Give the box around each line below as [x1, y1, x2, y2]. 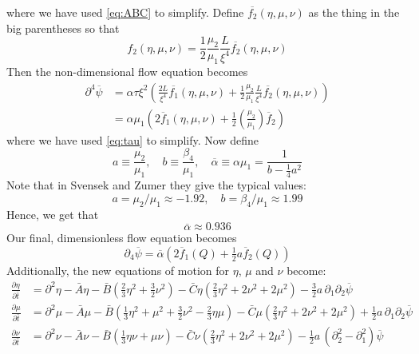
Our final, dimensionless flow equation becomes [6, 229, 237, 246]
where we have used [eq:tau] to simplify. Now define [6, 131, 259, 148]
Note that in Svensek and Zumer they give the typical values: [6, 177, 306, 193]
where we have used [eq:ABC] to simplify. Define [6, 4, 244, 20]
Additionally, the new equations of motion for [6, 261, 229, 278]
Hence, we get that [6, 205, 99, 222]
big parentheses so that [6, 19, 120, 36]
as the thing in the [308, 4, 400, 20]
